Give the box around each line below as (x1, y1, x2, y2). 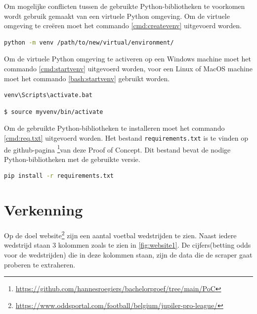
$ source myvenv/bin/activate (4, 108, 103, 115)
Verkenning (4, 200, 83, 220)
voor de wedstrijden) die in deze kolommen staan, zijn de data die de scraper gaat (4, 250, 253, 260)
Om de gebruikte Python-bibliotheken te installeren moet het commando (4, 123, 225, 133)
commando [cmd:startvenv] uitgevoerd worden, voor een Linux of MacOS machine (4, 63, 253, 73)
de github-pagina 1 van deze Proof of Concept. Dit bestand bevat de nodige (4, 143, 231, 155)
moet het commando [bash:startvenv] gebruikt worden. (4, 73, 170, 83)
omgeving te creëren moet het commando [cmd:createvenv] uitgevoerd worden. (4, 20, 242, 31)
